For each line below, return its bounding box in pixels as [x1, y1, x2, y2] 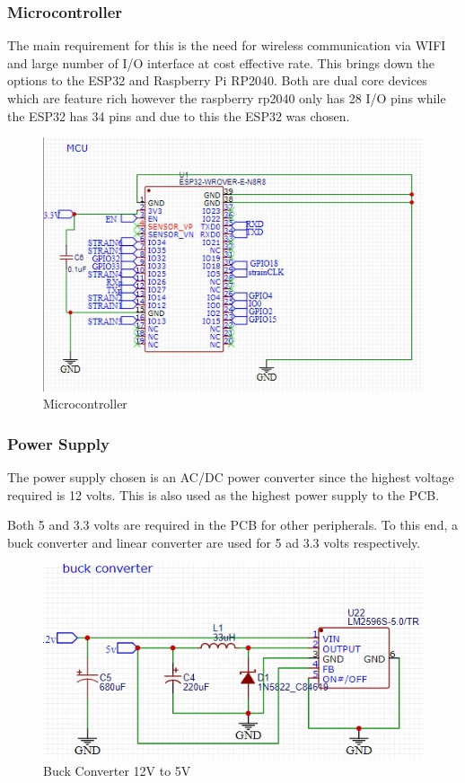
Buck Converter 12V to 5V [43, 761, 191, 779]
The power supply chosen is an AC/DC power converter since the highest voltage [7, 467, 454, 486]
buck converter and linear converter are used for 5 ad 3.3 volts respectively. [7, 532, 421, 551]
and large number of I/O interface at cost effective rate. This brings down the [7, 53, 434, 72]
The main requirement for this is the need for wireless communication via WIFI [7, 36, 446, 55]
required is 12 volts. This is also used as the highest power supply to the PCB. [7, 485, 440, 504]
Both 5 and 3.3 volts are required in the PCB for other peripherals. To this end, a [7, 515, 458, 534]
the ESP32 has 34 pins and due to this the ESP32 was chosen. [7, 106, 350, 125]
